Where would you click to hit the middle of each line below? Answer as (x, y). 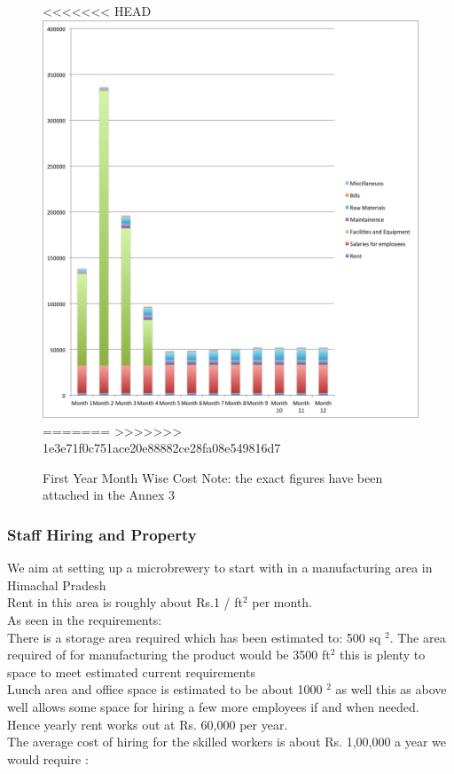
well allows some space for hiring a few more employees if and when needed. (213, 707)
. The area (418, 637)
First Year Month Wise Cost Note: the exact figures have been (213, 477)
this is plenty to (383, 655)
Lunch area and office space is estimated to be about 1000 (165, 689)
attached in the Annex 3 (109, 495)
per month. (282, 602)
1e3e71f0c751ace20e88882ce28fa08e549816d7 (162, 448)
